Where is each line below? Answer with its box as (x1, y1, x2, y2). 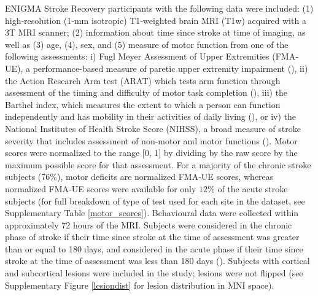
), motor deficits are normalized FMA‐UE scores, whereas (56, 170, 274, 183)
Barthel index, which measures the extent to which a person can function (5, 98, 281, 111)
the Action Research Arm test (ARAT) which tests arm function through (5, 74, 281, 87)
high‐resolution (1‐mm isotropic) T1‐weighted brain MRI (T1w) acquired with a (5, 14, 306, 26)
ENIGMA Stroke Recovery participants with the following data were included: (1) (5, 2, 314, 14)
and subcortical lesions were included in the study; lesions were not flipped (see (5, 267, 303, 279)
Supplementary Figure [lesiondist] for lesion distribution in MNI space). (5, 278, 274, 291)
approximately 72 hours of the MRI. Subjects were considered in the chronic (5, 218, 292, 231)
